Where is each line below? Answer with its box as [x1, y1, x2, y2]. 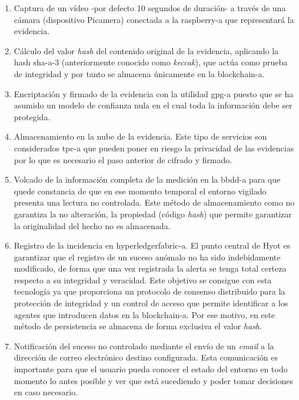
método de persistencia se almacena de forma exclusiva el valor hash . [14, 320, 262, 332]
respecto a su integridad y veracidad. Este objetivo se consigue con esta [14, 273, 272, 286]
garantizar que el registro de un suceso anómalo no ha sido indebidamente [14, 250, 281, 263]
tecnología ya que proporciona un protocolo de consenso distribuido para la [14, 285, 285, 297]
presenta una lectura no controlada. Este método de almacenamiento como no [14, 196, 295, 209]
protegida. [14, 110, 51, 123]
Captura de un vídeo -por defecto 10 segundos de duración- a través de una [14, 2, 286, 14]
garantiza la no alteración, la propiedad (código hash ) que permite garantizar [14, 207, 292, 220]
